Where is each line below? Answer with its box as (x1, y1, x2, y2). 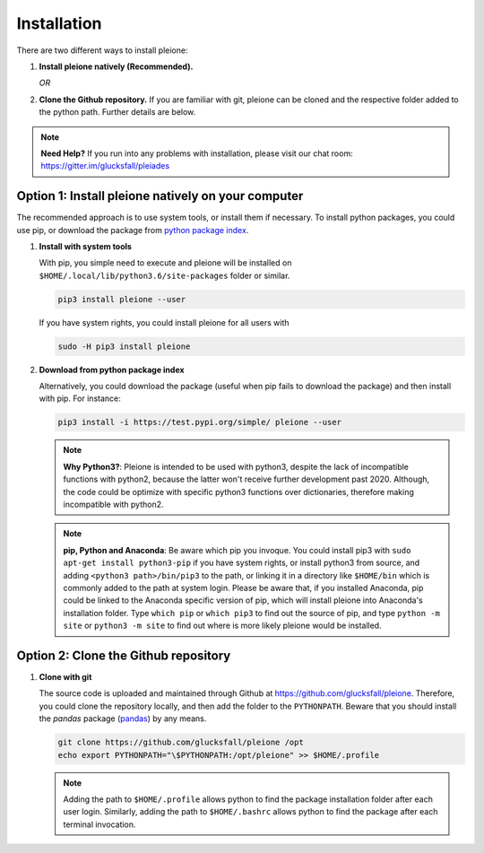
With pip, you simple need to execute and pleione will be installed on (39, 257, 292, 268)
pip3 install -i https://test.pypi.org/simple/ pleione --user (57, 417, 342, 428)
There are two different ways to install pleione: (16, 45, 188, 56)
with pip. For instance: (39, 393, 121, 404)
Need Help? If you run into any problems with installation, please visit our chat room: (40, 148, 353, 159)
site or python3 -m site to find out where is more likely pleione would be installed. (63, 620, 382, 631)
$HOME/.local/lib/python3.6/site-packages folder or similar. (39, 270, 290, 281)
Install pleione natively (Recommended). (39, 61, 194, 72)
